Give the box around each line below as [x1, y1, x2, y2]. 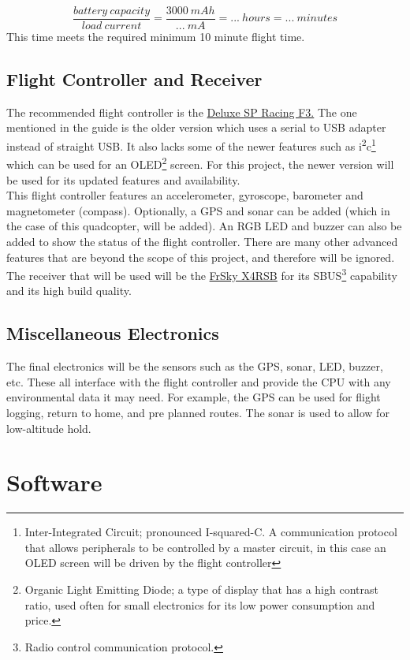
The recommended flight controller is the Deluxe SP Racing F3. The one [6, 103, 357, 120]
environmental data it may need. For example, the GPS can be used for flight [6, 389, 381, 405]
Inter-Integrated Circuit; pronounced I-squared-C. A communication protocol [24, 524, 397, 540]
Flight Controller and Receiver [6, 67, 263, 91]
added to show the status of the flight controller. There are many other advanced [6, 233, 398, 249]
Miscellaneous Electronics [6, 321, 219, 345]
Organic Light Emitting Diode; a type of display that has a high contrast [24, 581, 378, 598]
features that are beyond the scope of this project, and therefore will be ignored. [6, 248, 395, 265]
